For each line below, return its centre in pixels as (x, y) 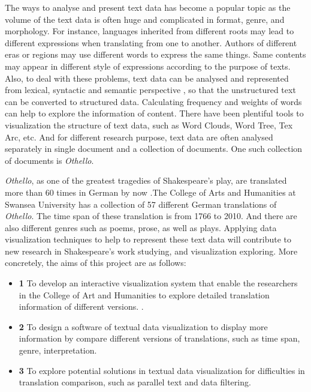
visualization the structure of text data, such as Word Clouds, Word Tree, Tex (149, 125)
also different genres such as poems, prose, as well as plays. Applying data (141, 227)
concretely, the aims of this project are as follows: (96, 263)
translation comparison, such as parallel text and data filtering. (135, 382)
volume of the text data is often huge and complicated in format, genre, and (145, 19)
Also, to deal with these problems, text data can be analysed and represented (147, 78)
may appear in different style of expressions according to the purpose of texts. (148, 66)
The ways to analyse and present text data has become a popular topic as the (148, 7)
